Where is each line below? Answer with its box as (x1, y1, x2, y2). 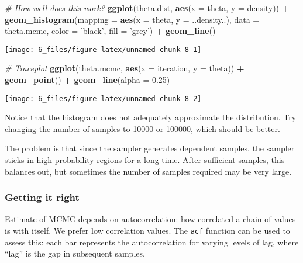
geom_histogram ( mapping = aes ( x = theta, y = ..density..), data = (5, 13, 260, 25)
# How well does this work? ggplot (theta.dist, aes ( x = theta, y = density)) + (5, 2, 290, 13)
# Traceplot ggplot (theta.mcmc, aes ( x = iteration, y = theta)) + (5, 62, 245, 74)
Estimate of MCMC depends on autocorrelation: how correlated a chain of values (5, 213, 296, 225)
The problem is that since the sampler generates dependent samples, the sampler (5, 142, 295, 154)
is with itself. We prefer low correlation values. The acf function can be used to (5, 224, 290, 237)
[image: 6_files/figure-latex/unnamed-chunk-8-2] (5, 94, 202, 103)
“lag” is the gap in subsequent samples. (5, 247, 145, 259)
